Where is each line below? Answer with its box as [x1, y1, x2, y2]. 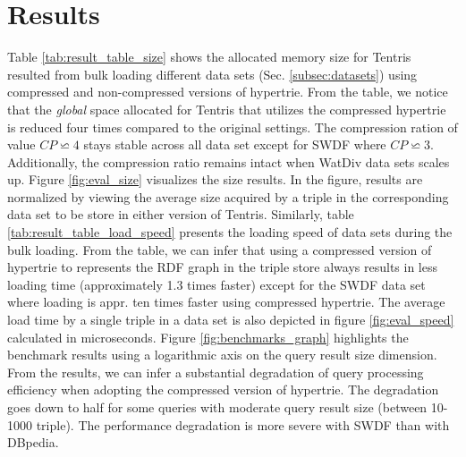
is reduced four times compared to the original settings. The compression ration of [7, 117, 458, 136]
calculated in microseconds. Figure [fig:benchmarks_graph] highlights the [7, 327, 409, 346]
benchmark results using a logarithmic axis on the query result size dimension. [7, 345, 437, 364]
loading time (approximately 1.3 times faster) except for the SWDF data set [7, 275, 426, 293]
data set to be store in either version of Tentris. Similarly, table [7, 205, 354, 224]
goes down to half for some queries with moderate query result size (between [7, 398, 428, 416]
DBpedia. [7, 433, 59, 452]
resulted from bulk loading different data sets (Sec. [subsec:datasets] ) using [7, 64, 418, 83]
